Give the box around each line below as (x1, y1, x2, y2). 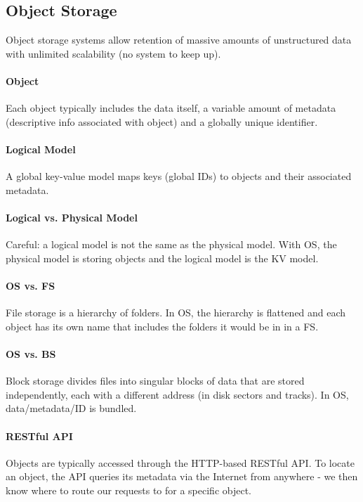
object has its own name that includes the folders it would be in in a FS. (6, 318, 319, 333)
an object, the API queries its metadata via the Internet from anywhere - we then (6, 469, 358, 484)
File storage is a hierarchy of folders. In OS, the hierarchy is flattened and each (6, 305, 346, 320)
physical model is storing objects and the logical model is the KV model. (6, 250, 319, 265)
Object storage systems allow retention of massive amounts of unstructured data (6, 32, 352, 47)
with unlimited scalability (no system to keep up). (6, 46, 221, 60)
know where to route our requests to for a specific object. (6, 482, 252, 497)
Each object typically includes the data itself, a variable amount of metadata (6, 101, 336, 115)
